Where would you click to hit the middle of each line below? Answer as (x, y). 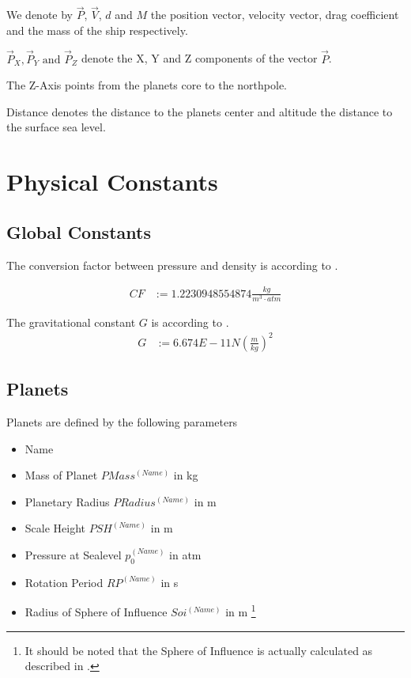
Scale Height (55, 528)
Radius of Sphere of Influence (96, 612)
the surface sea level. (56, 127)
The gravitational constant (71, 322)
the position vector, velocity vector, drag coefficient (275, 15)
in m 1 (241, 610)
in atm (185, 554)
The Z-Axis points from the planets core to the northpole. (147, 85)
